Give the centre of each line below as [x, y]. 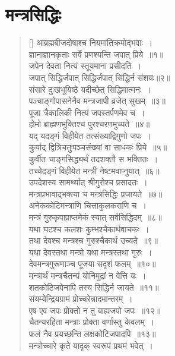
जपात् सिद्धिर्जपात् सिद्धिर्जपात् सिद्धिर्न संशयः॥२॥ [100, 77]
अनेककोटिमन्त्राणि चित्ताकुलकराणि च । [87, 205]
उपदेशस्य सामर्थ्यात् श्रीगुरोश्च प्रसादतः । [88, 182]
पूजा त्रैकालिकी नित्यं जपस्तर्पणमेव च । [87, 112]
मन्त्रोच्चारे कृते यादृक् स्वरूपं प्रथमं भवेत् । [91, 345]
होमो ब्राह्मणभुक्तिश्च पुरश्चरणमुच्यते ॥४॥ [89, 124]
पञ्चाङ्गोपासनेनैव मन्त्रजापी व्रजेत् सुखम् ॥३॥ [97, 101]
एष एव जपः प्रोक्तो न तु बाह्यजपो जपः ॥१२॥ [95, 310]
